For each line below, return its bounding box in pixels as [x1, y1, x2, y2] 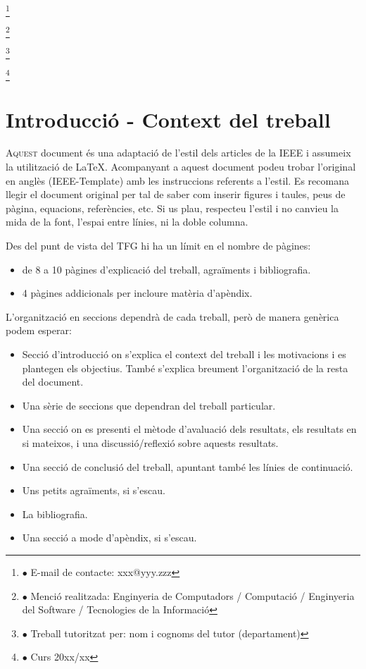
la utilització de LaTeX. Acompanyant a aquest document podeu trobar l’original [6, 159, 356, 174]
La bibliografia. [22, 506, 88, 521]
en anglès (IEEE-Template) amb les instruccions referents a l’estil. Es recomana [6, 173, 349, 188]
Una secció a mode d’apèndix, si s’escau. [22, 530, 197, 545]
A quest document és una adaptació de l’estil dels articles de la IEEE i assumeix [6, 145, 351, 160]
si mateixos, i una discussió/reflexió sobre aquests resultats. [22, 435, 279, 450]
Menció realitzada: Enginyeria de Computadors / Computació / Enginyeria [30, 588, 355, 603]
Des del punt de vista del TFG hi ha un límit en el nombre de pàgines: [6, 238, 311, 252]
